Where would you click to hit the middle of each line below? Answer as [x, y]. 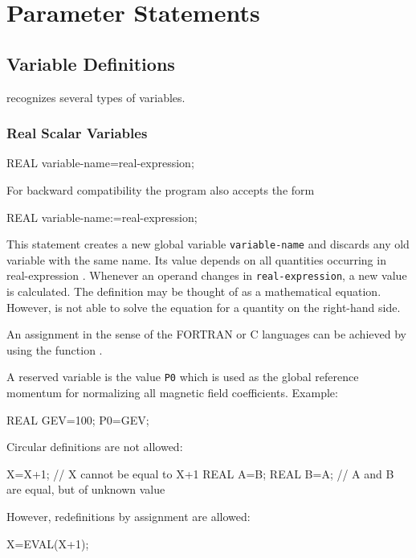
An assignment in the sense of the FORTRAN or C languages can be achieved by [206, 334]
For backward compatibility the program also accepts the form [161, 189]
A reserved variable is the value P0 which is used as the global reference [183, 377]
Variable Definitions [91, 63]
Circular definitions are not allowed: [95, 447]
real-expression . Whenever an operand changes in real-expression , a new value [207, 275]
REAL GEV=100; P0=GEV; [78, 419]
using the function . [55, 349]
